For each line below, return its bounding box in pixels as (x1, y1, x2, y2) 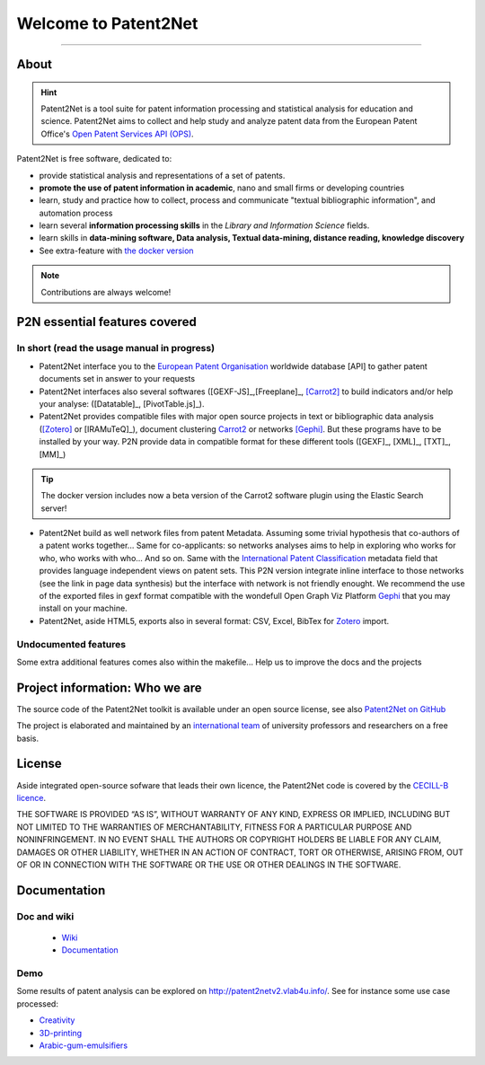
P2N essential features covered (16, 314, 197, 330)
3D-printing (39, 1027, 83, 1038)
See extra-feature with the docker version (39, 245, 194, 256)
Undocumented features (16, 638, 126, 650)
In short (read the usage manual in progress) (16, 342, 216, 355)
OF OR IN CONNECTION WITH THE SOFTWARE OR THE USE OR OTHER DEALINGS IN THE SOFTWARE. (16, 858, 401, 870)
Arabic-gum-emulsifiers (39, 1040, 128, 1051)
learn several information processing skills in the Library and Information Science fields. (39, 220, 370, 231)
